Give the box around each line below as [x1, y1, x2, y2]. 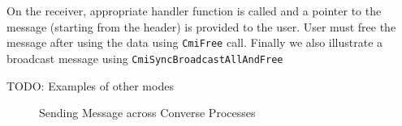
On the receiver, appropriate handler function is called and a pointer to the [6, 2, 382, 19]
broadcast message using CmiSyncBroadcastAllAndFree [6, 49, 283, 66]
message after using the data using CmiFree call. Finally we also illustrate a [6, 34, 383, 51]
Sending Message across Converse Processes [39, 104, 256, 121]
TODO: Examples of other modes [6, 77, 174, 94]
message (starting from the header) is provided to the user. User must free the [6, 18, 396, 35]
